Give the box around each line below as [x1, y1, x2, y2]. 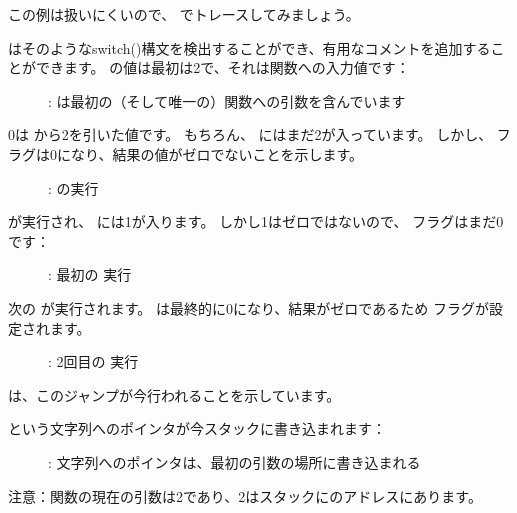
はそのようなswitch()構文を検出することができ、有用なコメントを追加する [8, 37, 491, 58]
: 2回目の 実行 [48, 351, 139, 372]
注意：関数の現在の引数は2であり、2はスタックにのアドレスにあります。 [8, 485, 482, 506]
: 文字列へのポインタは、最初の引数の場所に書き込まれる [48, 451, 421, 472]
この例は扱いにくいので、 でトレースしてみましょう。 [8, 4, 360, 24]
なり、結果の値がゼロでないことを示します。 [70, 143, 364, 164]
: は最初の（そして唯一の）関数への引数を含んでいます [48, 90, 406, 111]
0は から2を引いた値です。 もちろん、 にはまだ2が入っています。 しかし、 [8, 124, 493, 145]
